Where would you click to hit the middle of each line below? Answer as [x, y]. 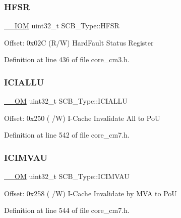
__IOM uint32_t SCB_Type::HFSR [62, 26]
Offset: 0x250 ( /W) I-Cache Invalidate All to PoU [82, 118]
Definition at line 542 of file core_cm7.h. [67, 135]
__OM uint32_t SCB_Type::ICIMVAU [67, 176]
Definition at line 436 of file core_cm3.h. [67, 59]
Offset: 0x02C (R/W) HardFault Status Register [79, 42]
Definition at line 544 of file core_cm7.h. [67, 210]
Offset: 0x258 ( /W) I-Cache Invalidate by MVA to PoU [91, 193]
